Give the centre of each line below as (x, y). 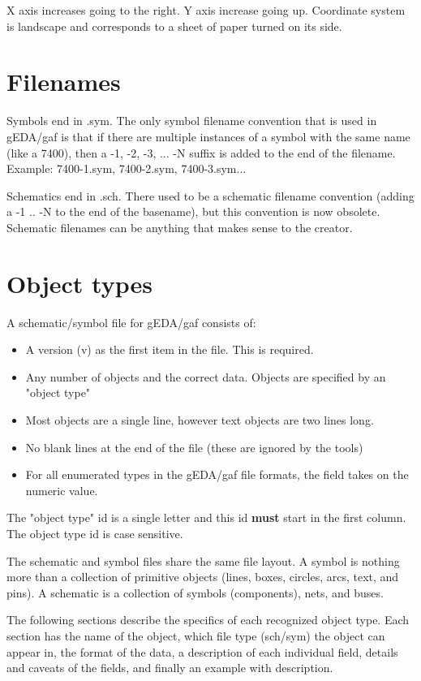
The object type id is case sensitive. (95, 533)
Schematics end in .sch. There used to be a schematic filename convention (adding (210, 195)
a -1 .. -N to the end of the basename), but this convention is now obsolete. (193, 211)
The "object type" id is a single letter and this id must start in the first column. (206, 517)
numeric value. (62, 490)
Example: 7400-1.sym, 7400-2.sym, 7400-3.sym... (127, 168)
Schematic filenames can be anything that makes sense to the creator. (180, 227)
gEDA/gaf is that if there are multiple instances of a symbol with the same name (208, 136)
